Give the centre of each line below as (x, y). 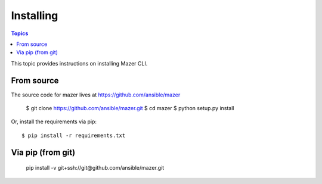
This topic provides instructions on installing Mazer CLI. (79, 63)
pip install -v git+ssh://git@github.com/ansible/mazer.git (95, 168)
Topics (20, 33)
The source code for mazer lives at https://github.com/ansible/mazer (96, 95)
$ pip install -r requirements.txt (74, 135)
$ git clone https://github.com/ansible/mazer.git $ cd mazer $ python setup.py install (130, 108)
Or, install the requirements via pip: (54, 121)
